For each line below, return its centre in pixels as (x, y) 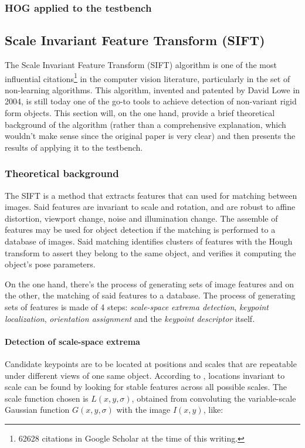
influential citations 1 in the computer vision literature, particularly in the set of (148, 77)
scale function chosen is (47, 398)
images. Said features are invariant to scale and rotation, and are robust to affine (150, 207)
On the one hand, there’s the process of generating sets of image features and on (149, 284)
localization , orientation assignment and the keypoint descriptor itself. (130, 318)
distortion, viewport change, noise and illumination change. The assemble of (141, 218)
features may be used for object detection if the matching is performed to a (140, 230)
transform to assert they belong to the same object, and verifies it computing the (150, 252)
